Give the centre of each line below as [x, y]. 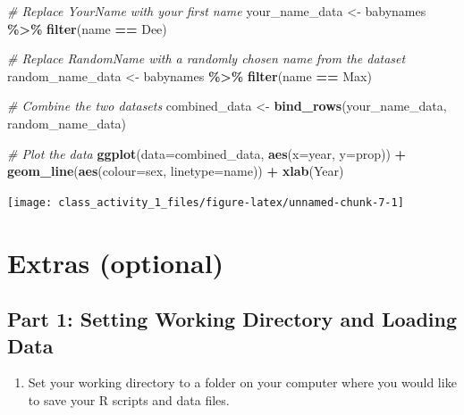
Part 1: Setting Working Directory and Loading [232, 319]
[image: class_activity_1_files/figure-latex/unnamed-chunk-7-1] [206, 202]
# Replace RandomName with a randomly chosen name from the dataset [207, 58]
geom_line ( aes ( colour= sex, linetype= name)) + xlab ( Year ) [176, 171]
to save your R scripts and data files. [129, 399]
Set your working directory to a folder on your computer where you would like [242, 382]
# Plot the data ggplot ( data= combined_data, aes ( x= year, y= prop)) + [207, 153]
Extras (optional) [116, 262]
